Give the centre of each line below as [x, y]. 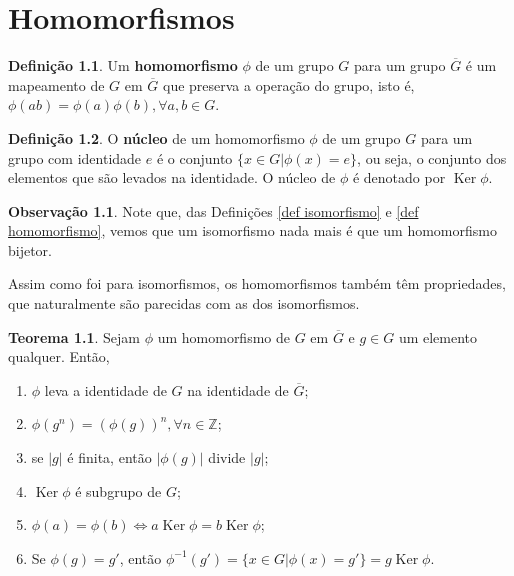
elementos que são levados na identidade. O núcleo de [172, 177]
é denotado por [399, 177]
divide [227, 457]
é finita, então [109, 457]
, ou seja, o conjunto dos [432, 157]
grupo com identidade [75, 157]
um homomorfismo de [223, 336]
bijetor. [30, 249]
